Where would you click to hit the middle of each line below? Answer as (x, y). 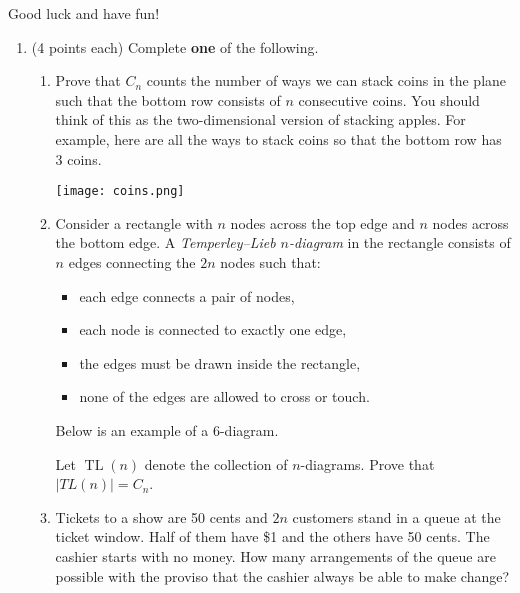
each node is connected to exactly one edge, (213, 329)
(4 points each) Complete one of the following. (175, 46)
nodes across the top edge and (322, 222)
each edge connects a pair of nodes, (187, 295)
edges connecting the (132, 262)
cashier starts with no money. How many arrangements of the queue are (275, 555)
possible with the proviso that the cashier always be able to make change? (282, 575)
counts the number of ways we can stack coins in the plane (326, 80)
